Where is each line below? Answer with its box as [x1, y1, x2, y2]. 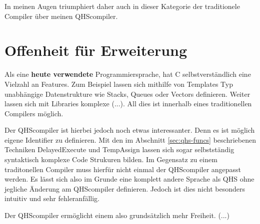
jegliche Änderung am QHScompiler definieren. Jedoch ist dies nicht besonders [4, 183, 245, 194]
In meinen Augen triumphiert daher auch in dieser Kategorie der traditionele [4, 1, 240, 11]
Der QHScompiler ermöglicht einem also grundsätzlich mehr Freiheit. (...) [4, 210, 229, 221]
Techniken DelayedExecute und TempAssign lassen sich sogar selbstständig [4, 144, 234, 155]
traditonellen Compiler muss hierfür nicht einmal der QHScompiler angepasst [4, 164, 241, 174]
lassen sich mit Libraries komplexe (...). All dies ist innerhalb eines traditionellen [4, 98, 252, 109]
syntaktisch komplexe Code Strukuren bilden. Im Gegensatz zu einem [4, 154, 217, 165]
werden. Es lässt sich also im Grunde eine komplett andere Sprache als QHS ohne [4, 174, 254, 184]
